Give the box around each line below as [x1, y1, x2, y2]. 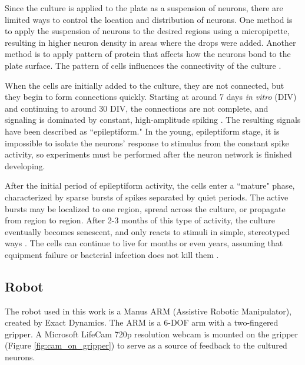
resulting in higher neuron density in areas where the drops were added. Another [5, 36, 296, 48]
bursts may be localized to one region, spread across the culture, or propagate [5, 202, 286, 215]
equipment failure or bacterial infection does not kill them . [5, 248, 219, 260]
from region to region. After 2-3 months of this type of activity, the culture [5, 214, 275, 226]
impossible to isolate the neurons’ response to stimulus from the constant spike [5, 136, 289, 149]
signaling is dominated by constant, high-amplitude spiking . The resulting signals [5, 113, 301, 126]
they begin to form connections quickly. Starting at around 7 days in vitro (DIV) [5, 91, 297, 103]
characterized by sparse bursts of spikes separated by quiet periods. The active [5, 190, 289, 203]
